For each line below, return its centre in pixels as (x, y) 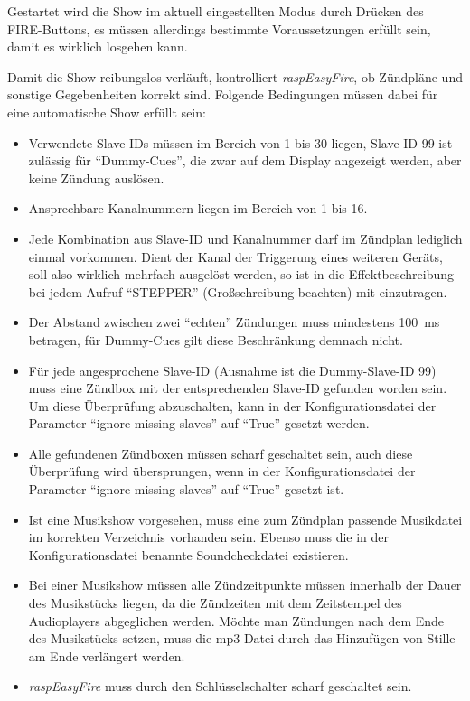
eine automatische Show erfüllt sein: (107, 112)
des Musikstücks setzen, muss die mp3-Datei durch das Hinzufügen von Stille (242, 638)
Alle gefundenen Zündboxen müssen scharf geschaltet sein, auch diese (221, 453)
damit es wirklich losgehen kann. (98, 47)
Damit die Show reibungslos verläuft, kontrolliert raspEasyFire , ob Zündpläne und (235, 76)
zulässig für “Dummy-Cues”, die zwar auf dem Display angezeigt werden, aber (245, 160)
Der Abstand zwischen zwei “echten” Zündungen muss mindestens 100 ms (234, 322)
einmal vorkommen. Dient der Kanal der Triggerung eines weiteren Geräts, (235, 256)
